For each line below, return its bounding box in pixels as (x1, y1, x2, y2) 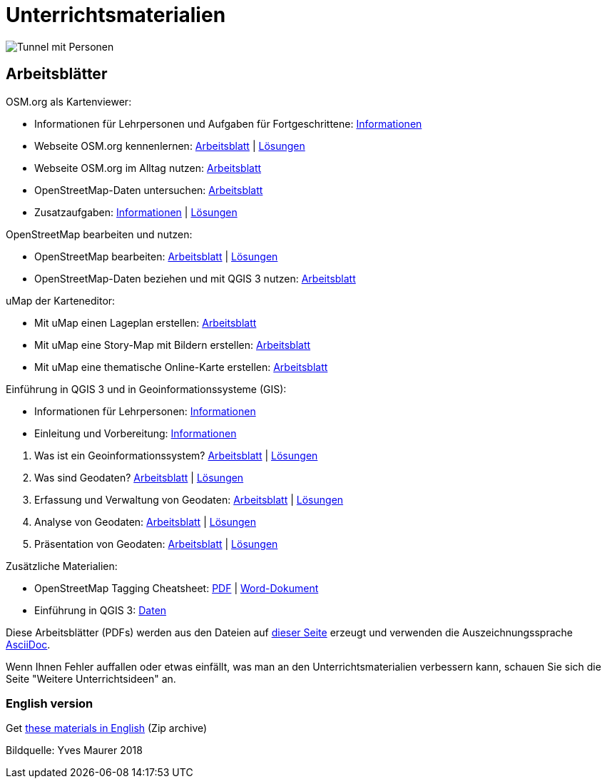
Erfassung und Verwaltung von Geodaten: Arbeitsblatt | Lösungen (34, 493, 344, 506)
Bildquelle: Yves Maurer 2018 (6, 744, 143, 757)
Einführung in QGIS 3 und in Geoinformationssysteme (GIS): (6, 382, 287, 395)
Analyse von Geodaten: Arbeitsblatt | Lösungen (34, 515, 256, 528)
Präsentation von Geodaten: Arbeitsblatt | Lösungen (34, 537, 278, 550)
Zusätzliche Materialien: (6, 559, 118, 572)
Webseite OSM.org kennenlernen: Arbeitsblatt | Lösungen (34, 139, 305, 152)
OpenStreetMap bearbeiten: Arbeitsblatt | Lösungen (34, 250, 278, 263)
